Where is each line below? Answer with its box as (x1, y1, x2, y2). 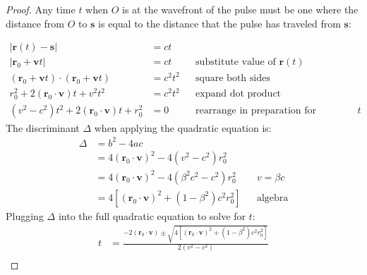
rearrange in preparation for (195, 106, 317, 116)
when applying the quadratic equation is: (94, 120, 272, 135)
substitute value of (195, 57, 276, 68)
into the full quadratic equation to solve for (58, 208, 246, 223)
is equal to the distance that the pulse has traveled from (98, 16, 341, 30)
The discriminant (6, 120, 80, 135)
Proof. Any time (6, 2, 76, 16)
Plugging (6, 208, 44, 223)
